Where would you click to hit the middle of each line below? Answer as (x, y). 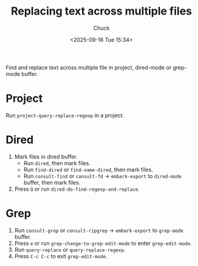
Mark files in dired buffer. (46, 157)
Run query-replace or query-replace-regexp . (70, 250)
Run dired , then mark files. (57, 163)
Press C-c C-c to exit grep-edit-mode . (61, 256)
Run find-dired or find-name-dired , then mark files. (88, 169)
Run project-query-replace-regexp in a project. (65, 115)
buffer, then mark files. (52, 182)
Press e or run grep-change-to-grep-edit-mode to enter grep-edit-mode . (103, 243)
